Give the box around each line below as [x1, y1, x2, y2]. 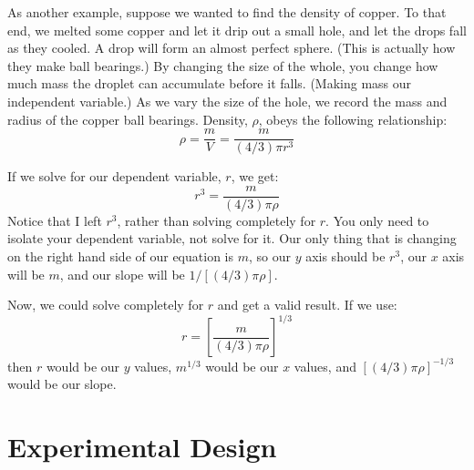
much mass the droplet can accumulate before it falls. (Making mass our [7, 74, 412, 93]
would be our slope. [7, 374, 117, 393]
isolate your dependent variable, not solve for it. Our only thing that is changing [7, 229, 457, 248]
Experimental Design [7, 428, 277, 465]
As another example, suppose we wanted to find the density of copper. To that [7, 3, 447, 21]
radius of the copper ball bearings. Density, [7, 109, 248, 128]
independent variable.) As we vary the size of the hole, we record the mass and [7, 91, 448, 110]
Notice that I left [7, 210, 102, 230]
